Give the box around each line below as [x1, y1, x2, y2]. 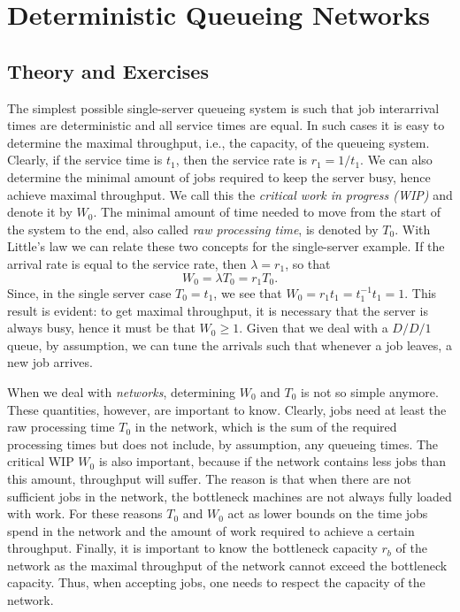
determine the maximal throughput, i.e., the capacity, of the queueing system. [7, 133, 430, 151]
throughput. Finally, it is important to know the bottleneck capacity [7, 539, 378, 557]
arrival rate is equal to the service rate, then [7, 254, 247, 272]
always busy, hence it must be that [7, 318, 195, 337]
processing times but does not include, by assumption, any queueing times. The [7, 434, 439, 453]
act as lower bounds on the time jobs [227, 504, 428, 523]
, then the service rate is [175, 150, 307, 169]
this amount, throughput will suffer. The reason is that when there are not [7, 469, 412, 487]
